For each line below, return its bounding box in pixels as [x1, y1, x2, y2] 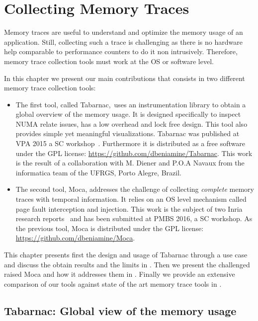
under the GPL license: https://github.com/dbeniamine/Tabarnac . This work [15, 148, 253, 158]
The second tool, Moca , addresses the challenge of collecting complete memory [15, 184, 254, 194]
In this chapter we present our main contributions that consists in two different [4, 73, 245, 83]
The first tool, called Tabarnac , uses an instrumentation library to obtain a [15, 99, 246, 109]
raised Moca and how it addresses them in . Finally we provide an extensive [4, 269, 235, 279]
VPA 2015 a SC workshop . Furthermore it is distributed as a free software [15, 138, 245, 149]
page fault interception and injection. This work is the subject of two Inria [15, 203, 243, 214]
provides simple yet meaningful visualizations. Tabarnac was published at [15, 128, 240, 139]
